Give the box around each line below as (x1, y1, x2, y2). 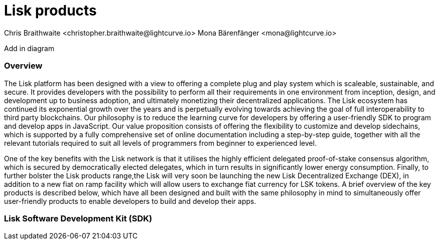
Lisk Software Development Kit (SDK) (4, 213, 153, 223)
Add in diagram (4, 44, 55, 53)
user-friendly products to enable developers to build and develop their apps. (4, 196, 256, 205)
